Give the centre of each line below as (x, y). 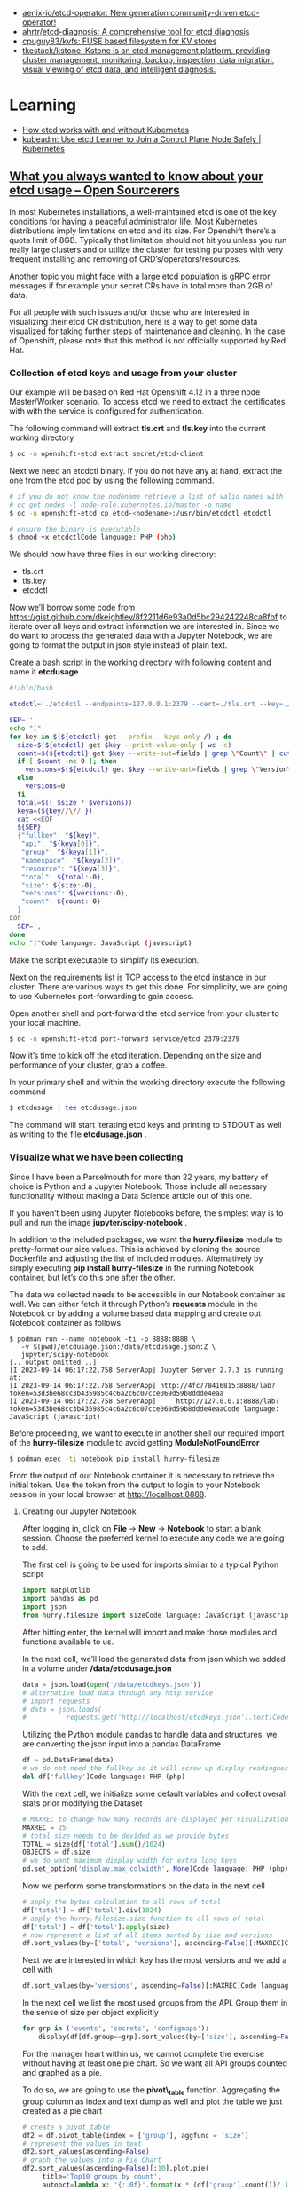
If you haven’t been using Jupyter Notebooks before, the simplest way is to (146, 1213)
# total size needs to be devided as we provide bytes (125, 1836)
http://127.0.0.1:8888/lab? (227, 1401)
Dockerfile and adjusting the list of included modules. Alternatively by (136, 1258)
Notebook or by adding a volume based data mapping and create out (135, 1313)
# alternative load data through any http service (118, 1693)
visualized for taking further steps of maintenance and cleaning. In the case (147, 331)
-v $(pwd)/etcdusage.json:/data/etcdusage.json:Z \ (118, 1347)
